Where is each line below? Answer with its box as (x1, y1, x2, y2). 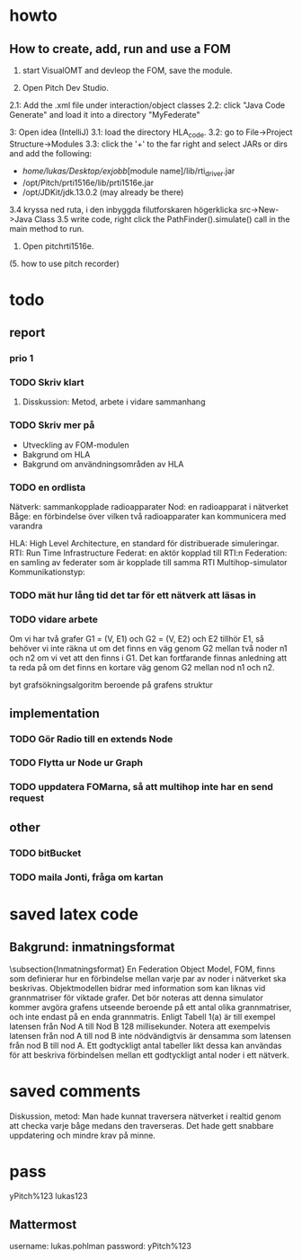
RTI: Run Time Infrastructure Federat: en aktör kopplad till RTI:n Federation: (9, 547, 288, 558)
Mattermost (9, 1217, 77, 1232)
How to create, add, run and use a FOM (9, 41, 231, 57)
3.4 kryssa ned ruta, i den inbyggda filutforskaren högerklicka (9, 204, 238, 215)
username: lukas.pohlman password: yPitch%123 (9, 1241, 191, 1252)
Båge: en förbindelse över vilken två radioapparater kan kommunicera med (9, 510, 287, 521)
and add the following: (9, 147, 93, 158)
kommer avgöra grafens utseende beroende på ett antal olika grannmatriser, (9, 1001, 292, 1012)
